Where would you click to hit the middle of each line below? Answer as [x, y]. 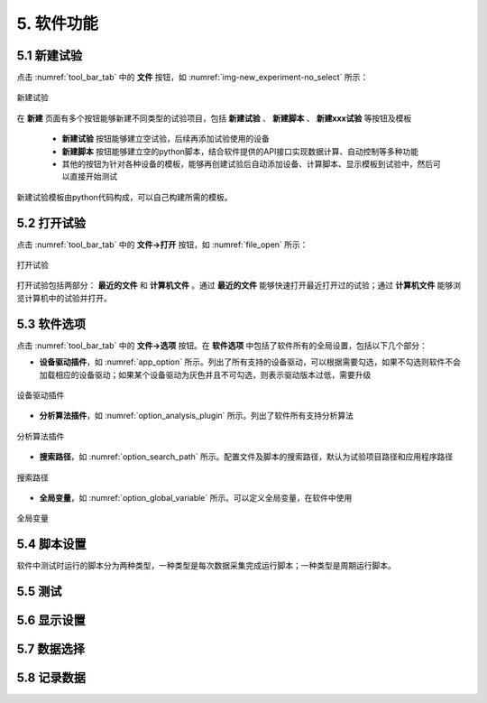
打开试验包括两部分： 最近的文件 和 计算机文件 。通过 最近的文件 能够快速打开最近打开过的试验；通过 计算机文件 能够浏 [239, 285]
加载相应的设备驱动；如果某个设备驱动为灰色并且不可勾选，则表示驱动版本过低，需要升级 [205, 375]
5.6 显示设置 [51, 620]
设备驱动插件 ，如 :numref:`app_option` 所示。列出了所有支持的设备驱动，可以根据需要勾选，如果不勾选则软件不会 [250, 362]
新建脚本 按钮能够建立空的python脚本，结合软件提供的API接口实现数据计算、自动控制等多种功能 [240, 151]
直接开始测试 [93, 177]
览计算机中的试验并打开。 [64, 298]
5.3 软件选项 [51, 324]
